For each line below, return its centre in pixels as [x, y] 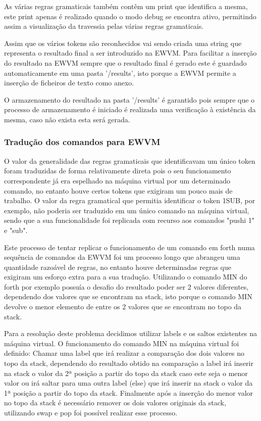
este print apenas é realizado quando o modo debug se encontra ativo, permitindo [130, 16]
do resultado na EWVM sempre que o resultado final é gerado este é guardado [125, 62]
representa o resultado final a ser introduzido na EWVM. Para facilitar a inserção [130, 53]
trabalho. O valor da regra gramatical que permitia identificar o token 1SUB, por [130, 200]
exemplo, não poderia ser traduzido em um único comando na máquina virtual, [127, 210]
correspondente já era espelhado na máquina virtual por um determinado [117, 180]
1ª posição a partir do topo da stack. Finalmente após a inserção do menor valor [129, 392]
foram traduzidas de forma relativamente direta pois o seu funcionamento [118, 171]
